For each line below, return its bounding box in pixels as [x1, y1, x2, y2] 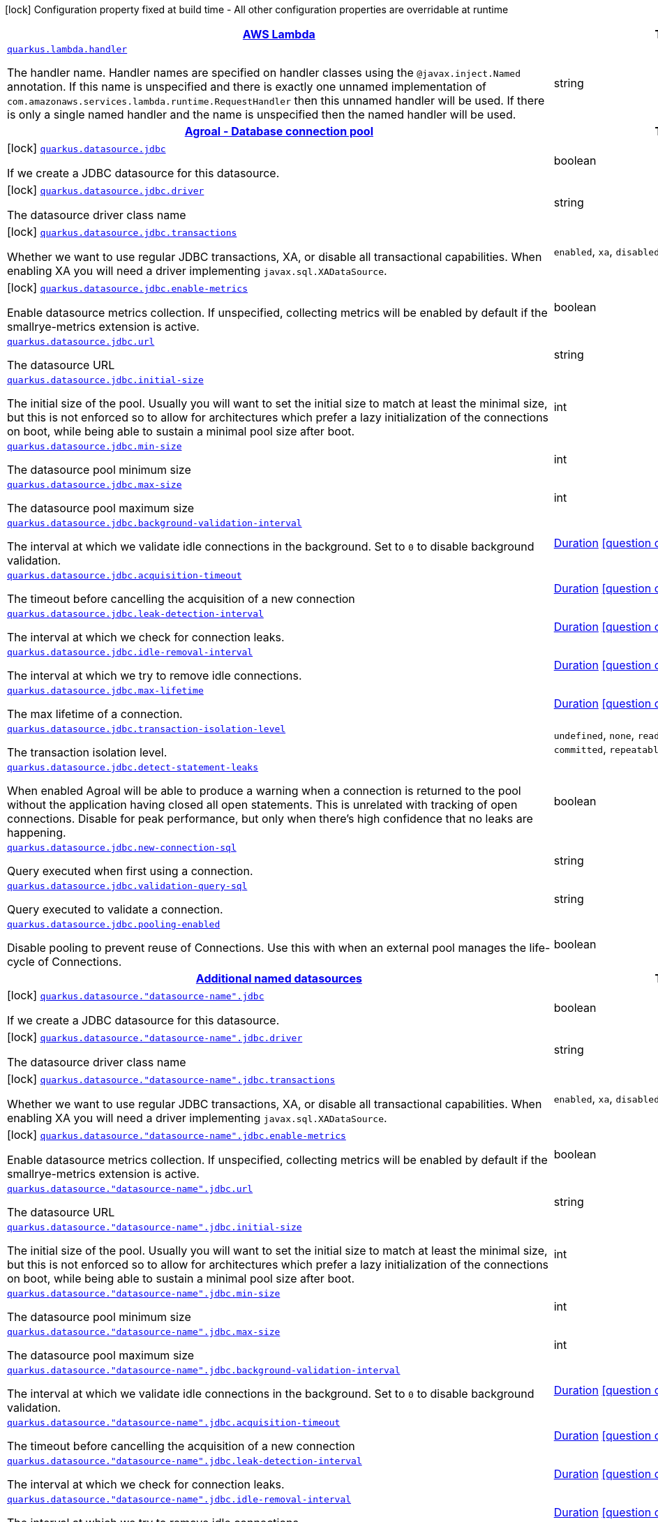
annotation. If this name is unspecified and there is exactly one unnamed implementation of [7, 80, 486, 94]
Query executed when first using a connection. [7, 864, 253, 878]
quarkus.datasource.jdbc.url [7, 336, 155, 347]
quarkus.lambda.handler [7, 44, 128, 54]
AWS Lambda [242, 27, 315, 41]
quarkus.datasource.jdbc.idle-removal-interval [7, 647, 253, 657]
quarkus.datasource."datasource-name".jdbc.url [7, 1184, 253, 1194]
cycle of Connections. [7, 955, 122, 969]
